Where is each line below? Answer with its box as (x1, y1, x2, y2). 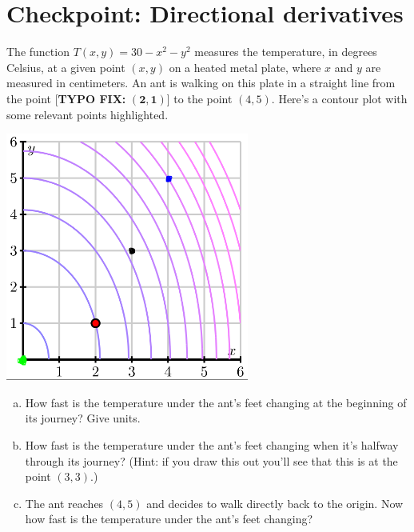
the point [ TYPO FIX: (6, 90, 126, 106)
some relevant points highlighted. (6, 106, 169, 122)
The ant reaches (25, 494, 104, 511)
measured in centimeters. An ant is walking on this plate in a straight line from (6, 74, 396, 91)
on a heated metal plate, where (169, 58, 321, 75)
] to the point (166, 90, 233, 106)
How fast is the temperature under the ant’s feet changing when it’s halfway (25, 436, 399, 453)
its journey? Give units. (25, 410, 141, 426)
